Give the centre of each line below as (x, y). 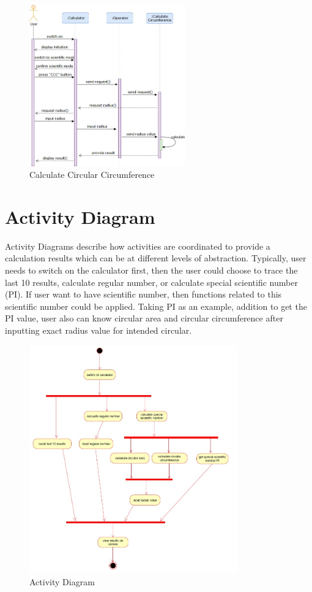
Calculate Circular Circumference (92, 175)
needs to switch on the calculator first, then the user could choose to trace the (151, 270)
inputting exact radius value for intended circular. (98, 330)
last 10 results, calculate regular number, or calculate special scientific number (151, 282)
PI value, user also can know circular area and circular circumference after (144, 318)
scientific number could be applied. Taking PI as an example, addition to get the (156, 306)
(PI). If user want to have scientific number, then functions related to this (143, 294)
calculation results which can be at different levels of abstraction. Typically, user (156, 258)
